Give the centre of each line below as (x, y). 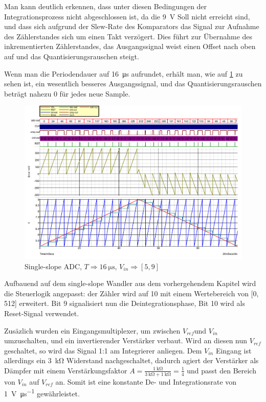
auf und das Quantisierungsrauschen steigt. (72, 56)
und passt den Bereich (221, 370)
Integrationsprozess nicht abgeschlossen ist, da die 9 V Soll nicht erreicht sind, (127, 16)
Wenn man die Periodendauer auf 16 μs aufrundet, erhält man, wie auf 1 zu (124, 73)
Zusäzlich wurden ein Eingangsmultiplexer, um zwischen (92, 330)
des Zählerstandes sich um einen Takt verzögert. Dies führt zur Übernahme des (128, 36)
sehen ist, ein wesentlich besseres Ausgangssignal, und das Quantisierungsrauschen (133, 84)
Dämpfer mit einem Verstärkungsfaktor (66, 370)
